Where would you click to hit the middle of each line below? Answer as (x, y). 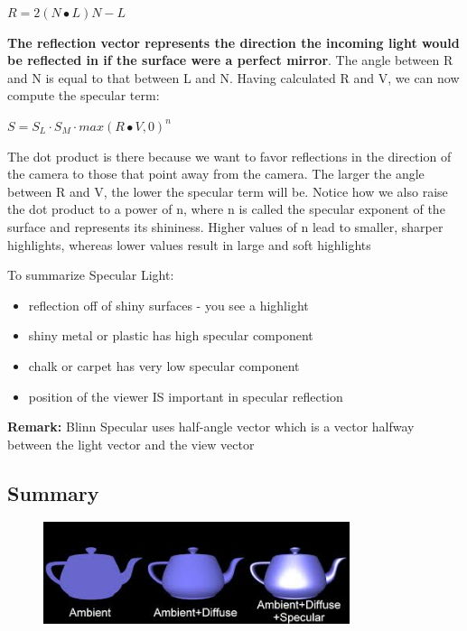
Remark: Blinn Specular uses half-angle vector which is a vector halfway (211, 427)
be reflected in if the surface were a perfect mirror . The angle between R (230, 60)
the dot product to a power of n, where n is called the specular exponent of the (226, 209)
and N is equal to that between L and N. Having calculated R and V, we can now (233, 77)
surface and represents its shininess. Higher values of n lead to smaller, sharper (225, 226)
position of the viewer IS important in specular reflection (186, 396)
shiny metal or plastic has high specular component (171, 335)
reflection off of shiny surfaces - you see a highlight (168, 305)
